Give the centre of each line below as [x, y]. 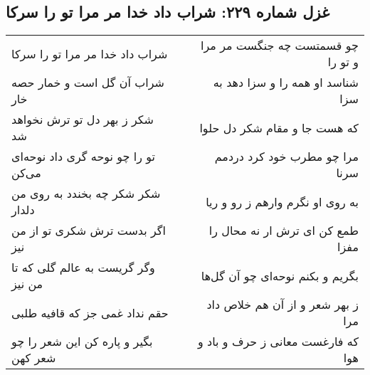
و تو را [343, 62]
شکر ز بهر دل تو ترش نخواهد [83, 120]
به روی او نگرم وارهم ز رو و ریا [282, 201]
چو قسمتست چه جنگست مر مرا [279, 46]
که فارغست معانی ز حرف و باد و [278, 342]
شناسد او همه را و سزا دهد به [286, 83]
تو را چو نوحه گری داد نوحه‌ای [84, 157]
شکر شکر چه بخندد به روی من [86, 194]
